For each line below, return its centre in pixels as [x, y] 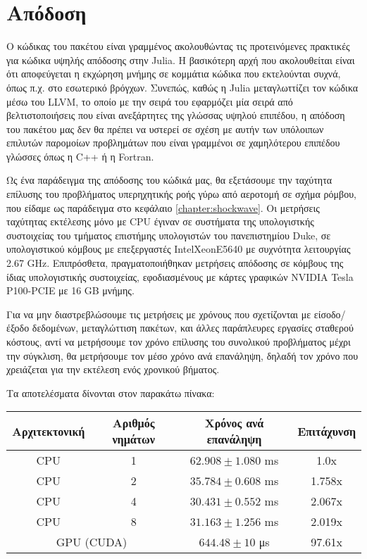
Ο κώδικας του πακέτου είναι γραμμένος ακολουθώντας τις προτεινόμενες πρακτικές [178, 46]
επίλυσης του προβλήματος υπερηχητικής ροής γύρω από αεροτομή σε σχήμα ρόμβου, [181, 194]
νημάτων [133, 439]
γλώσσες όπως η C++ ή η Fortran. [80, 156]
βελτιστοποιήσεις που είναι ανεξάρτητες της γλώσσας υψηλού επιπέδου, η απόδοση [176, 115]
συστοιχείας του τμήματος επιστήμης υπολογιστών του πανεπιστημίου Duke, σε [169, 235]
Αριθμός [133, 423]
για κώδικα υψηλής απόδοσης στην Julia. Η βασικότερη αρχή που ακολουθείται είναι [181, 59]
